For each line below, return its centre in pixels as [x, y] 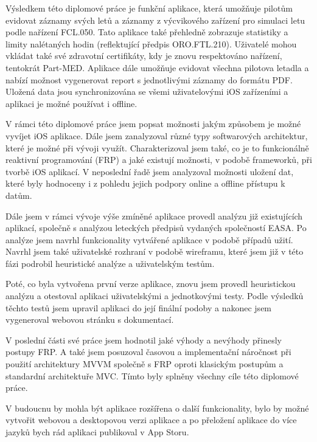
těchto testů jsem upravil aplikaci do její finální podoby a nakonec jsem [139, 307]
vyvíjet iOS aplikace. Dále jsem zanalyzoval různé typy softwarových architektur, [157, 135]
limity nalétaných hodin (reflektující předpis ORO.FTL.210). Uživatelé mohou [151, 43]
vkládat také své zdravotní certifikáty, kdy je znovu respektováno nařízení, [144, 56]
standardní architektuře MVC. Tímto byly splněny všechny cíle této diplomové [152, 375]
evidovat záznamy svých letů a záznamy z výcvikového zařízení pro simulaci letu [155, 20]
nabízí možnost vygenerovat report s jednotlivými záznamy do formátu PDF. [149, 79]
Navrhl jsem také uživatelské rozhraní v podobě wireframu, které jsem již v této [155, 251]
